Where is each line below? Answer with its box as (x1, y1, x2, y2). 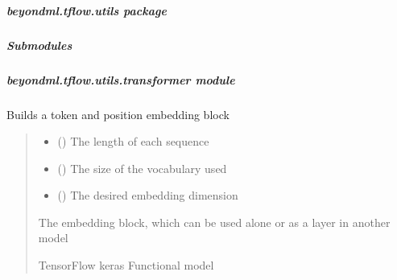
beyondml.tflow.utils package (6, 2, 167, 19)
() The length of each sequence (57, 133, 209, 150)
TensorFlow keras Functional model (38, 257, 214, 274)
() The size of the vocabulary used (57, 159, 227, 176)
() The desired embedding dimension (57, 187, 238, 204)
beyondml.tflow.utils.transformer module (6, 71, 235, 88)
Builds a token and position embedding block (6, 105, 230, 122)
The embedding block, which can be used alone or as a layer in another (38, 213, 391, 230)
